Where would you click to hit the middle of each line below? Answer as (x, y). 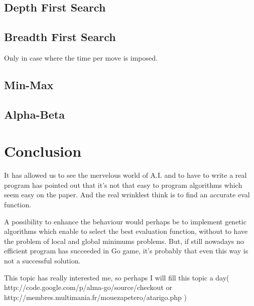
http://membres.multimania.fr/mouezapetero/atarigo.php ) (95, 297)
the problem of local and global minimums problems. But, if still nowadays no (124, 241)
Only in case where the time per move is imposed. (81, 57)
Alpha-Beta (34, 114)
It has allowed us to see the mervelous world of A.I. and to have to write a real (125, 175)
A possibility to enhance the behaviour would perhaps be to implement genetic (125, 221)
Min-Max (29, 84)
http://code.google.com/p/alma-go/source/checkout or (88, 287)
